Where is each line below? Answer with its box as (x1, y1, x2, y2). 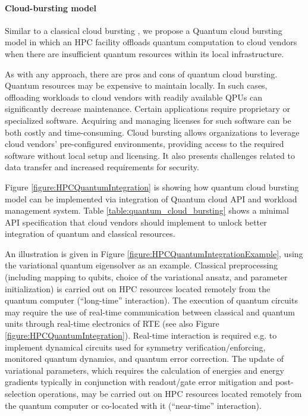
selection (5, 387, 36, 400)
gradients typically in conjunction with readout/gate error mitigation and (5, 376, 273, 388)
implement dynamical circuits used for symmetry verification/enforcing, (5, 340, 266, 353)
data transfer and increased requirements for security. (5, 161, 199, 173)
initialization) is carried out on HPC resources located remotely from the (5, 282, 271, 295)
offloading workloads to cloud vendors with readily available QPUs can (5, 90, 263, 103)
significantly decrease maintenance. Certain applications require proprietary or (5, 102, 291, 115)
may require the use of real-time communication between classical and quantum (5, 305, 295, 318)
